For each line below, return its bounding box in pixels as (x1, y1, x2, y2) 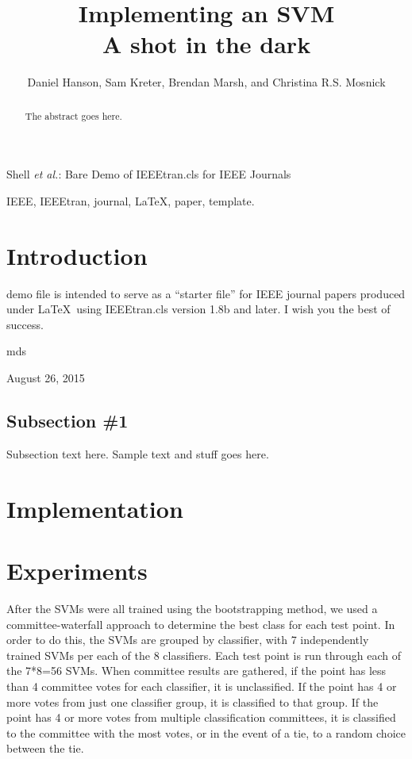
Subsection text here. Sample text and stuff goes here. (6, 445, 269, 462)
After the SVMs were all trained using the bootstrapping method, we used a (6, 600, 378, 616)
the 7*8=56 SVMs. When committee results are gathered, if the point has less (6, 662, 387, 679)
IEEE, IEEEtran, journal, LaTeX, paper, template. (6, 192, 255, 209)
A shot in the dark (102, 28, 311, 60)
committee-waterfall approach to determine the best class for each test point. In (6, 615, 395, 632)
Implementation (6, 492, 183, 524)
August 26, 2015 (6, 370, 85, 386)
